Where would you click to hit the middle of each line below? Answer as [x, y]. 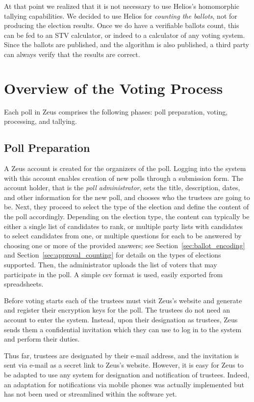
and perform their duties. [42, 339]
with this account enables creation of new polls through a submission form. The [124, 178]
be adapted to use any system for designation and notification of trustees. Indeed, [127, 374]
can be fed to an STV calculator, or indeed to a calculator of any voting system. [125, 35]
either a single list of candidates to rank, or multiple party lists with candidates [124, 226]
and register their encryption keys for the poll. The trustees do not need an [117, 310]
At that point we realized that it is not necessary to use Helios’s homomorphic [122, 6]
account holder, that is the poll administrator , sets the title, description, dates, [122, 187]
